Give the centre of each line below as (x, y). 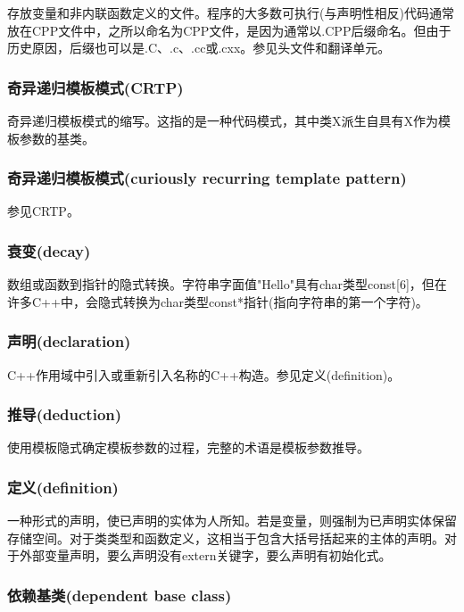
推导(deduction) (65, 414)
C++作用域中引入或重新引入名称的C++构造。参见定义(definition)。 (204, 374)
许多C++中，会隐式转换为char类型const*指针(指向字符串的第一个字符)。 (218, 301)
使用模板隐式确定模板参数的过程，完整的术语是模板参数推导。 (188, 447)
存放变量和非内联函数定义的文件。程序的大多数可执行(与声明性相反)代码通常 (231, 12)
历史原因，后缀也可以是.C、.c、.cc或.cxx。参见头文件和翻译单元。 (199, 48)
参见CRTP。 (43, 211)
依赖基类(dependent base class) (120, 595)
